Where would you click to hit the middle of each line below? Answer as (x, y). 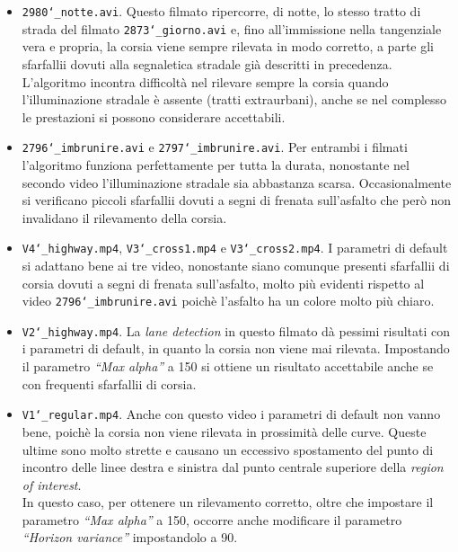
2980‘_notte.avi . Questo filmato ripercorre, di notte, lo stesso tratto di (221, 11)
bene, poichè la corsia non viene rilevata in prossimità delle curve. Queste (224, 431)
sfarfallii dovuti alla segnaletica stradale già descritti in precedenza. (207, 63)
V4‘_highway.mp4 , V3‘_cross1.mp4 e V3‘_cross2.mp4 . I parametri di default (235, 248)
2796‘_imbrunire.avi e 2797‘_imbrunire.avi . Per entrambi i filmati (215, 147)
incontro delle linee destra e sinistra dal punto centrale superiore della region (233, 467)
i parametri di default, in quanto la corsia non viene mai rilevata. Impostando (236, 348)
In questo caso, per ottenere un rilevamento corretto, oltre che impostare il (228, 502)
